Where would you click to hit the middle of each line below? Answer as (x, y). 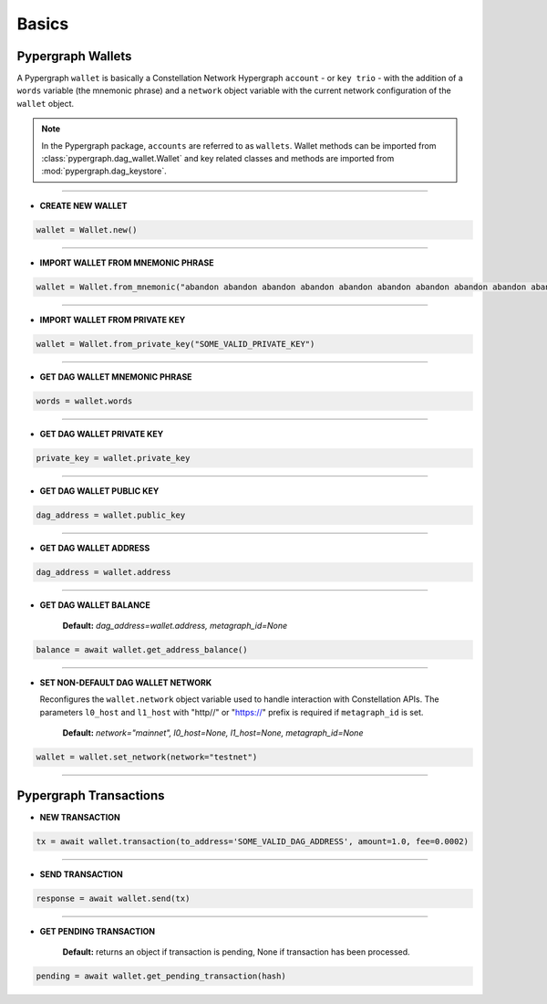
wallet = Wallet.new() (87, 230)
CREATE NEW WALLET (83, 205)
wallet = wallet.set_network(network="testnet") (147, 757)
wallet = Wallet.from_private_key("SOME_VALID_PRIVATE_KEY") (175, 344)
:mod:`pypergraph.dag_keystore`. (104, 171)
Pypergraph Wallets (74, 56)
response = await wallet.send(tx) (113, 898)
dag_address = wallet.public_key (111, 515)
